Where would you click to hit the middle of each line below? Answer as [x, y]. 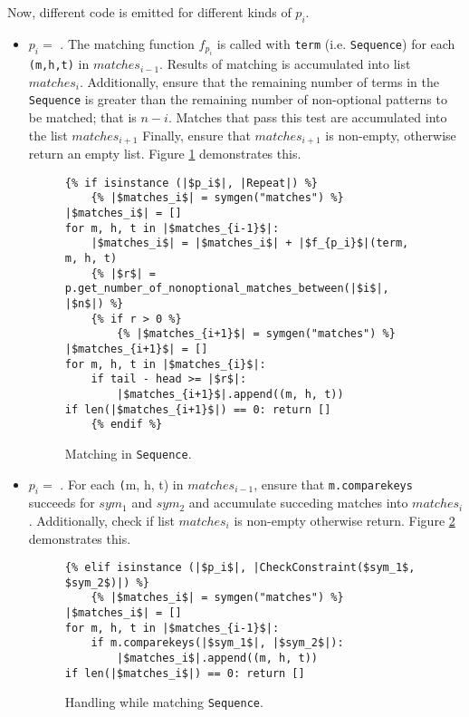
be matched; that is [82, 117]
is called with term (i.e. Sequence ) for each [336, 43]
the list [48, 135]
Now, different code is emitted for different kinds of [149, 12]
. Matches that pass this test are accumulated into [307, 117]
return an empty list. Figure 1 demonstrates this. [165, 154]
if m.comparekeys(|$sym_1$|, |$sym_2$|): [217, 643]
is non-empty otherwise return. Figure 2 [345, 520]
